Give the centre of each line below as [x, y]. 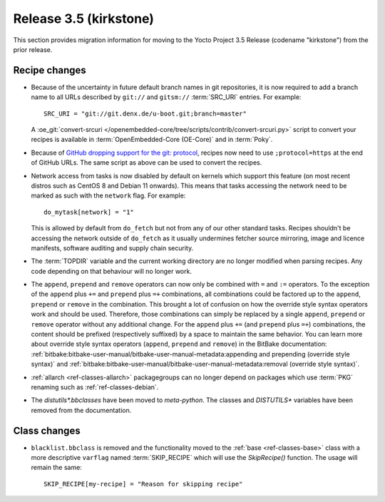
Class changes [47, 430]
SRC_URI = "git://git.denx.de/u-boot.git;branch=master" [145, 113]
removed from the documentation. [81, 410]
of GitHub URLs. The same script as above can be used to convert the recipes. [147, 163]
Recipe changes [50, 70]
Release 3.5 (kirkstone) [84, 19]
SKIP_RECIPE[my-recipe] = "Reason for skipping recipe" [143, 484]
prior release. [33, 49]
